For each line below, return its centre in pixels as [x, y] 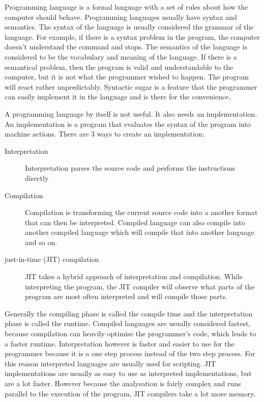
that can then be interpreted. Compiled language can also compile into [135, 222]
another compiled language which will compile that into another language [140, 232]
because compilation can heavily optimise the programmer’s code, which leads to [130, 333]
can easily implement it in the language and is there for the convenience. [118, 97]
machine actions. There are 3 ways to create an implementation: [105, 134]
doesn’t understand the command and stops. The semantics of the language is [126, 47]
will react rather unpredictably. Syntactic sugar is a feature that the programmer [131, 86]
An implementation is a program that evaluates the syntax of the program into [128, 124]
